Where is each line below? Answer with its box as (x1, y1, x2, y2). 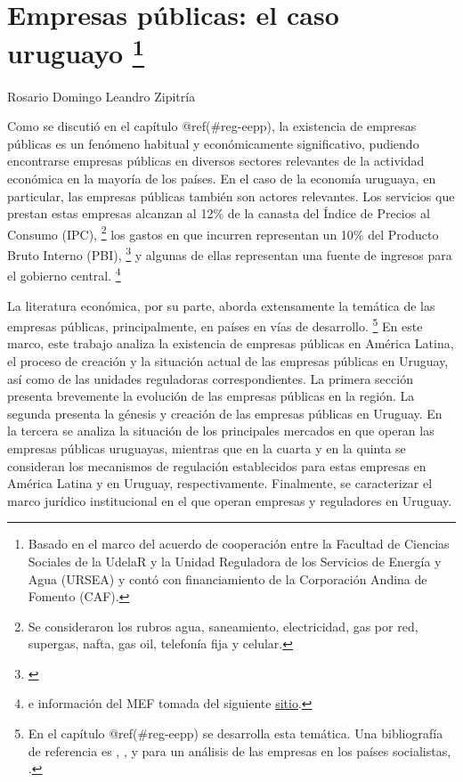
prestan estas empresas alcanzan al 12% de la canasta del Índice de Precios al (7, 204, 430, 223)
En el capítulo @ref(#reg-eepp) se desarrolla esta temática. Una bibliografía (28, 724, 443, 743)
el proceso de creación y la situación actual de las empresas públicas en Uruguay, (7, 351, 449, 370)
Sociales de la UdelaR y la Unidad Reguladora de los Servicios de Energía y (28, 551, 442, 570)
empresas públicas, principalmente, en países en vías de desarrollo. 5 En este (7, 314, 423, 335)
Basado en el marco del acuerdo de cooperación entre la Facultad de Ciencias (28, 534, 450, 553)
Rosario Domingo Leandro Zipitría (7, 86, 196, 105)
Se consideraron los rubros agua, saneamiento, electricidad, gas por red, (28, 616, 418, 635)
